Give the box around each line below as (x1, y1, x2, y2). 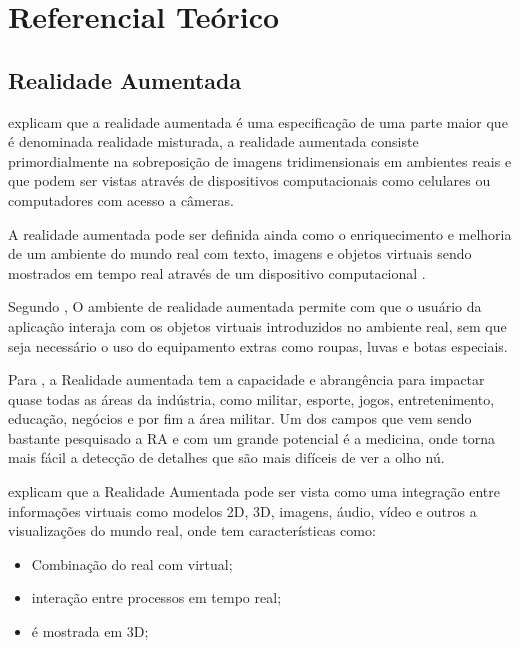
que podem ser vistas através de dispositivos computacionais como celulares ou (8, 170, 491, 191)
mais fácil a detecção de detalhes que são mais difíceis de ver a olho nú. (8, 447, 445, 468)
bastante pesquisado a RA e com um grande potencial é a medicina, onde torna (8, 427, 495, 448)
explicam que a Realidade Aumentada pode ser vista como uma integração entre (8, 481, 500, 502)
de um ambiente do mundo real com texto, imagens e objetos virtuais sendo (8, 243, 472, 264)
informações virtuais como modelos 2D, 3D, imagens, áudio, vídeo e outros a (8, 500, 477, 521)
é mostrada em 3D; (31, 621, 149, 642)
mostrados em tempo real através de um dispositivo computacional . (8, 262, 426, 283)
